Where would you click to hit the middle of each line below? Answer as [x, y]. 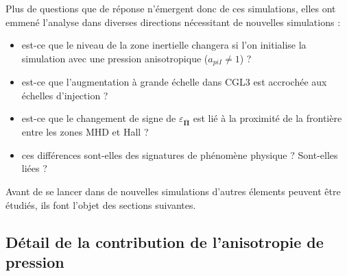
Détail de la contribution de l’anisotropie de [165, 241]
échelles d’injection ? [65, 95]
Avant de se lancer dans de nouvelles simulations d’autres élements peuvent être [173, 191]
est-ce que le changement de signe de [99, 118]
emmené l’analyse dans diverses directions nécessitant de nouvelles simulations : [173, 22]
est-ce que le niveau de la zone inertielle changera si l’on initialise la [164, 45]
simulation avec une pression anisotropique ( [115, 58]
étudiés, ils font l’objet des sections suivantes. [101, 204]
